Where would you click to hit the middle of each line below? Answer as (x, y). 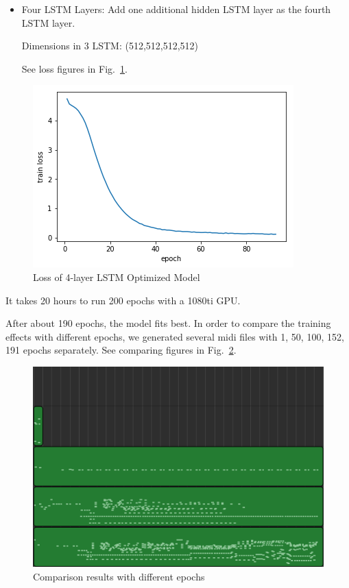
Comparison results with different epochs (119, 576)
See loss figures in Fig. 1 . (74, 68)
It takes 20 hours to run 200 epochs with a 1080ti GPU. (123, 300)
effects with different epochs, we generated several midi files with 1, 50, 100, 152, (175, 336)
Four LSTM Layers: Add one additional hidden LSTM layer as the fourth (176, 9)
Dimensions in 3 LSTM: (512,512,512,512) (110, 46)
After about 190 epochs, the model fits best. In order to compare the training (168, 323)
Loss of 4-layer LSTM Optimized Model (117, 277)
